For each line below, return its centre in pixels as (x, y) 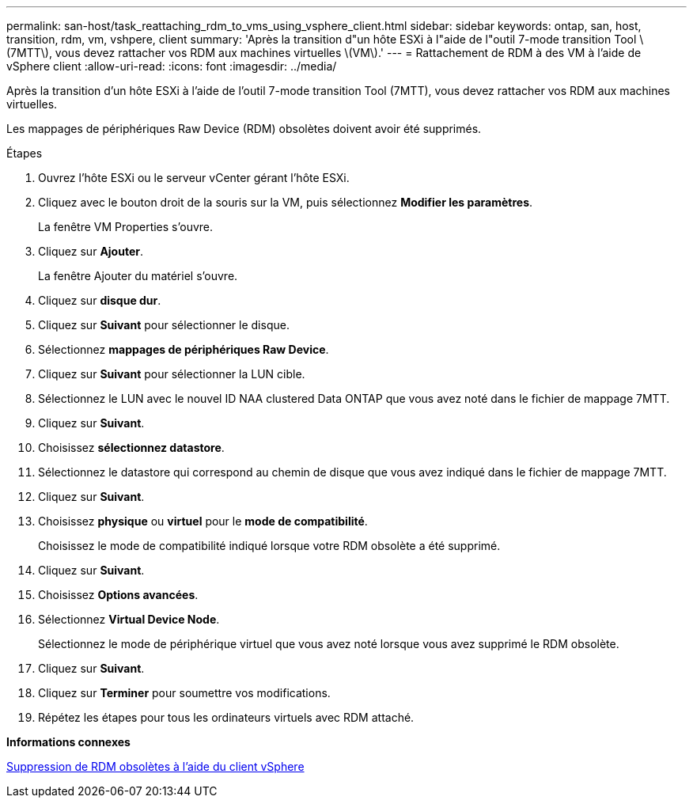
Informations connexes (68, 742)
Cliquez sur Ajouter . (91, 251)
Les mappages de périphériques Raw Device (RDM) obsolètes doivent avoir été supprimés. (244, 129)
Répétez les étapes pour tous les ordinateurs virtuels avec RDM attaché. (226, 717)
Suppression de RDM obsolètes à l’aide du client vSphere (155, 766)
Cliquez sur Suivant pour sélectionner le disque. (164, 325)
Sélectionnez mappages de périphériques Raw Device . (184, 349)
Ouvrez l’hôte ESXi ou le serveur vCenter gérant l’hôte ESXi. (194, 178)
